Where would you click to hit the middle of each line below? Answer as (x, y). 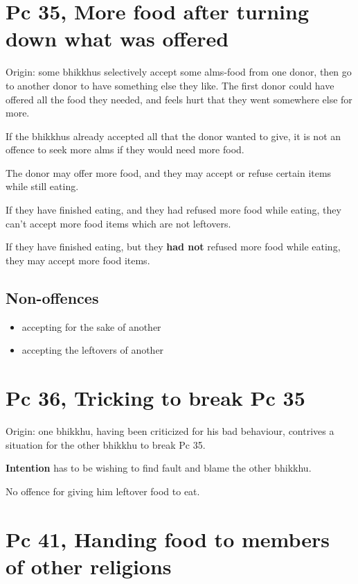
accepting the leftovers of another (93, 350)
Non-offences (52, 297)
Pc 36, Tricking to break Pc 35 (155, 398)
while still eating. (42, 186)
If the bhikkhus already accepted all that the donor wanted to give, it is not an (173, 136)
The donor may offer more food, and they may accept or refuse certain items (169, 172)
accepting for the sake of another (91, 326)
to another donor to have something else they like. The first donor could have (170, 85)
